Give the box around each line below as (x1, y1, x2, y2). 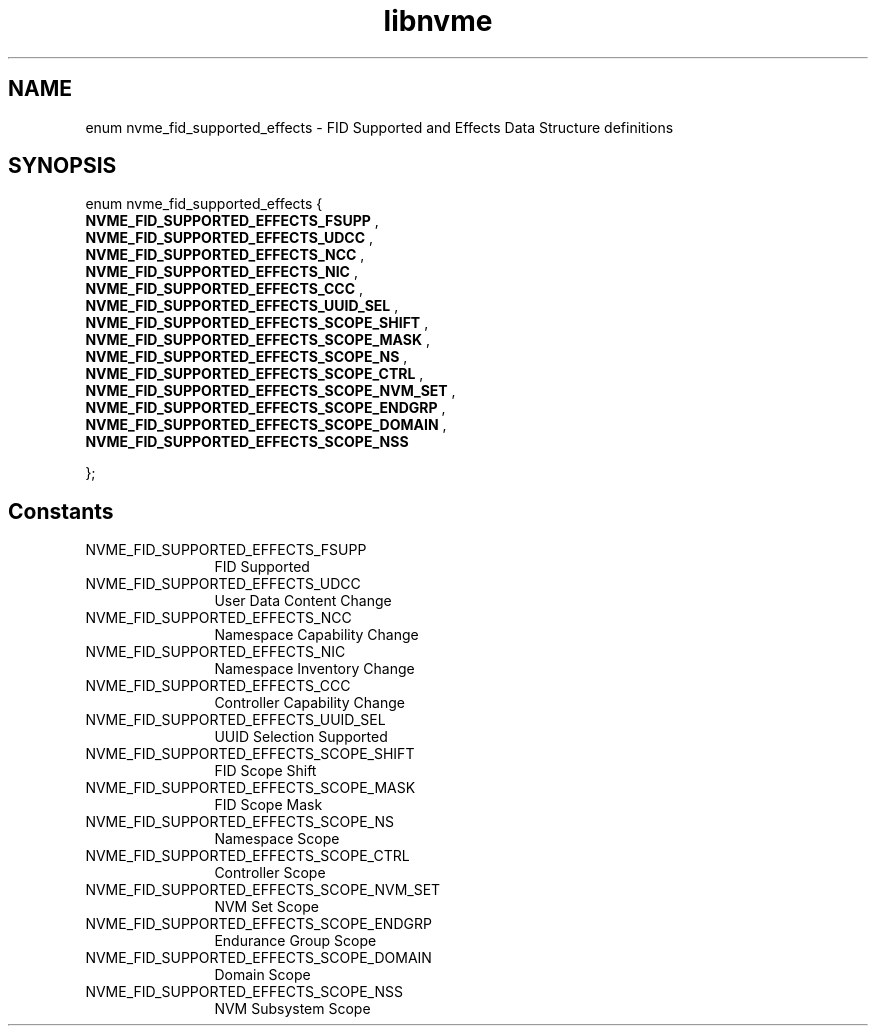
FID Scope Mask (214, 796, 323, 814)
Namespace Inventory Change (214, 660, 415, 678)
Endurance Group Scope (214, 932, 377, 950)
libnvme (383, 4, 493, 38)
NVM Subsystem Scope (214, 1000, 371, 1018)
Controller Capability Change (214, 694, 405, 712)
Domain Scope (214, 966, 311, 984)
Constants (8, 498, 114, 524)
